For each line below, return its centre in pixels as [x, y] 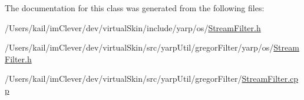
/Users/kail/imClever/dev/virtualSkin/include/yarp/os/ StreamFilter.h [133, 27]
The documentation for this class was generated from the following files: [135, 8]
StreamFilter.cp [270, 79]
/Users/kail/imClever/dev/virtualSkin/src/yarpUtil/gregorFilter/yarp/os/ [139, 47]
